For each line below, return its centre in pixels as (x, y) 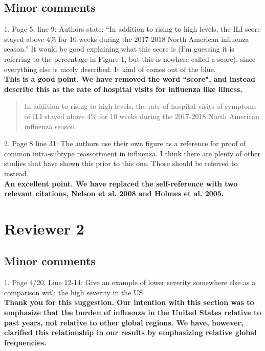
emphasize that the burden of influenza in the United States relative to (133, 312)
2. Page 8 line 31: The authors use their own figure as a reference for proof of (125, 143)
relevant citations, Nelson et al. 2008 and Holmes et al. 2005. (114, 193)
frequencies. (25, 342)
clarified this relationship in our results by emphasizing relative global (130, 332)
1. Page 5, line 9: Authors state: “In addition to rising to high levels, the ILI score (132, 29)
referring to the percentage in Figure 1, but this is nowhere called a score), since (130, 58)
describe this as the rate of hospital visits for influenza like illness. (123, 89)
